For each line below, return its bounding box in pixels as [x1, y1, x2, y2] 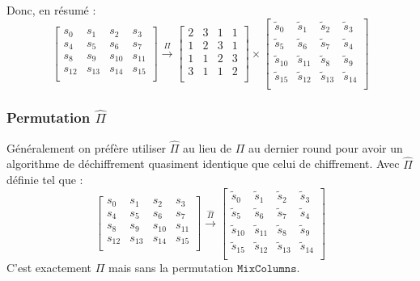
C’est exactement [6, 258, 92, 275]
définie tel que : [6, 171, 83, 188]
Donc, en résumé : [6, 2, 96, 18]
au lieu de [183, 139, 231, 156]
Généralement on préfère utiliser [6, 139, 167, 156]
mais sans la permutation [108, 258, 234, 275]
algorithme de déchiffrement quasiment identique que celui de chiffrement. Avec [6, 155, 400, 172]
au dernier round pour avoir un [248, 139, 403, 156]
